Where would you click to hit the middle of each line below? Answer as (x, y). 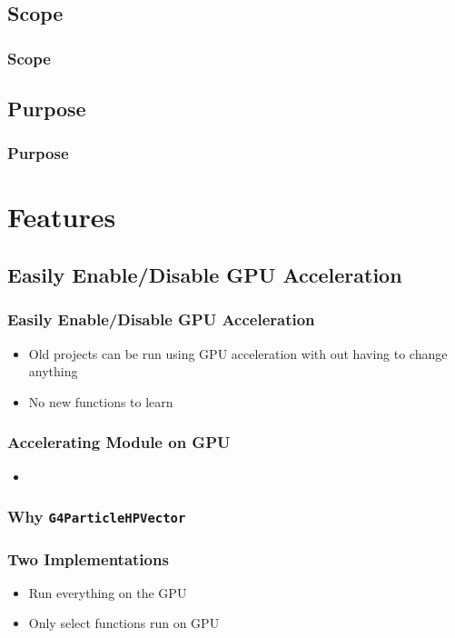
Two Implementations (88, 558)
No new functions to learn (101, 401)
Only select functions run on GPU (124, 623)
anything (53, 371)
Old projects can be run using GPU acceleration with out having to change (238, 353)
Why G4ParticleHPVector (97, 517)
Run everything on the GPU (108, 592)
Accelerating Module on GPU (119, 442)
